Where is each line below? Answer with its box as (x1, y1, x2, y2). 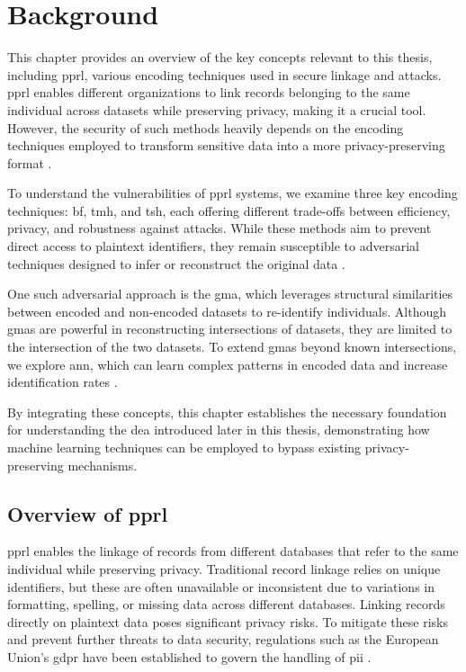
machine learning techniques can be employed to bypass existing (7, 438, 362, 456)
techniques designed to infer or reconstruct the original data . (7, 254, 345, 273)
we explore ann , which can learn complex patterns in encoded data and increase (7, 354, 448, 373)
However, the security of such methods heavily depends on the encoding (7, 118, 404, 137)
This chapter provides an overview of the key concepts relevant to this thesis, (7, 48, 433, 67)
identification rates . (7, 372, 118, 391)
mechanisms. (67, 455, 138, 474)
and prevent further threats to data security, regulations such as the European (7, 630, 439, 649)
